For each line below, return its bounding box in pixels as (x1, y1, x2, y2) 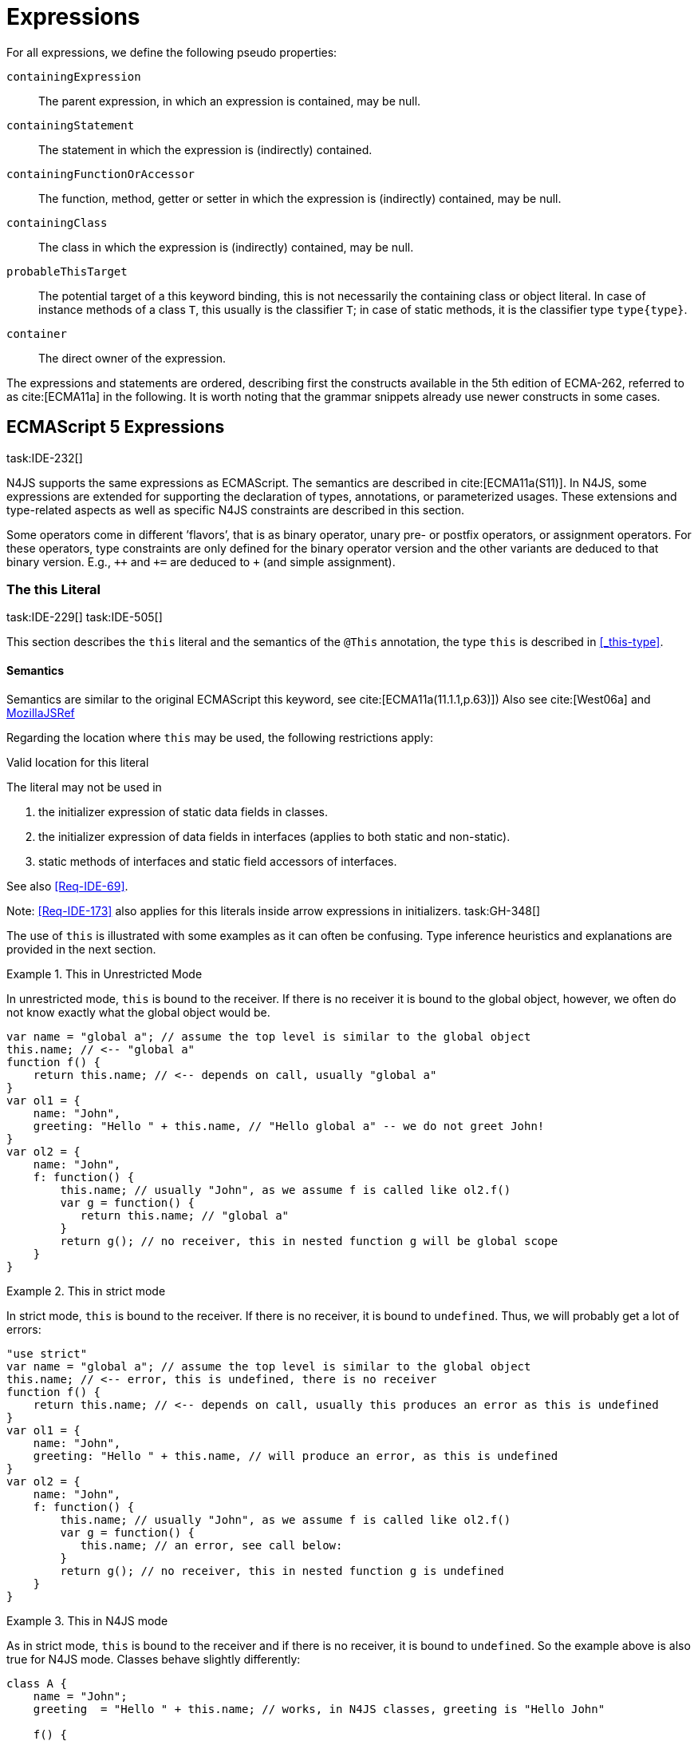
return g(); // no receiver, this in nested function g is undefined (60, 1564, 504, 1577)
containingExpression (6, 69, 141, 83)
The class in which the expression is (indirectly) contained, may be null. (38, 240, 414, 254)
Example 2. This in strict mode (6, 1283, 166, 1298)
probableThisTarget (6, 264, 128, 278)
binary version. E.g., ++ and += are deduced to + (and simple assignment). (6, 554, 396, 569)
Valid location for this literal (6, 755, 149, 769)
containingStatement (6, 118, 135, 132)
